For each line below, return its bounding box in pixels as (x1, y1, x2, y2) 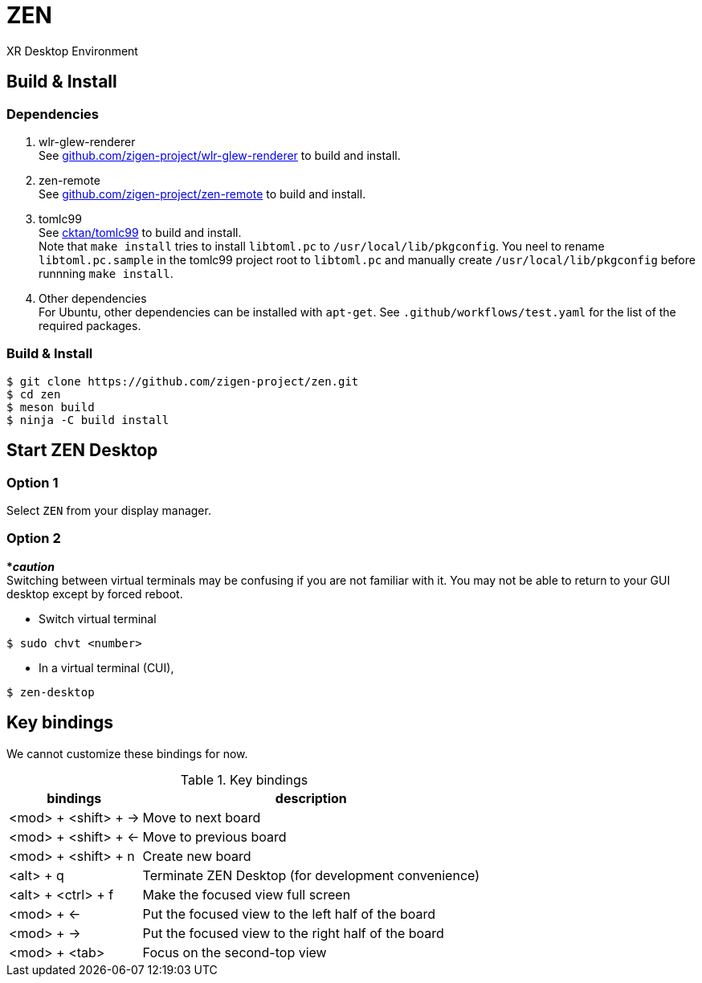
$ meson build (6, 400, 95, 414)
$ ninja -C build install (6, 413, 169, 426)
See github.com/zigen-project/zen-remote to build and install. (39, 186, 366, 201)
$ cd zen (6, 387, 61, 401)
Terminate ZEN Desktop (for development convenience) (142, 867, 480, 883)
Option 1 (6, 474, 59, 491)
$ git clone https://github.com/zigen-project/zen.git (6, 374, 359, 388)
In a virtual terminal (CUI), (39, 660, 174, 675)
